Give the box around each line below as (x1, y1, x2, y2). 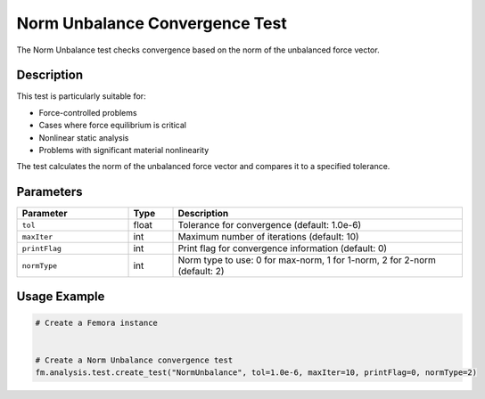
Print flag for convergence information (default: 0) (177, 242, 388, 255)
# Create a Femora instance (35, 317, 158, 328)
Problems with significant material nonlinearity (38, 145, 210, 156)
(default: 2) (177, 265, 225, 278)
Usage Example (16, 289, 105, 304)
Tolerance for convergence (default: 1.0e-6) (177, 219, 362, 232)
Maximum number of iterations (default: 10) (177, 231, 360, 243)
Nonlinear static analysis (38, 132, 129, 142)
